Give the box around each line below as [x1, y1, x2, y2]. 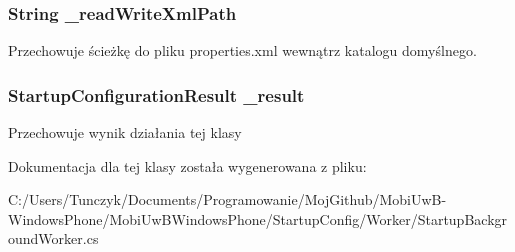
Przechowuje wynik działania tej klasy [8, 122, 242, 143]
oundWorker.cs [8, 228, 99, 249]
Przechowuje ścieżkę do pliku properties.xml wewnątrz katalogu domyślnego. [8, 40, 477, 61]
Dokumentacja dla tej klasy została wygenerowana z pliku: [8, 155, 367, 176]
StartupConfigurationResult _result [8, 82, 305, 107]
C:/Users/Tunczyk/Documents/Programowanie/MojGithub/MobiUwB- [8, 189, 447, 210]
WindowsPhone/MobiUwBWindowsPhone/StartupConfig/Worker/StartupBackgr [8, 208, 508, 229]
